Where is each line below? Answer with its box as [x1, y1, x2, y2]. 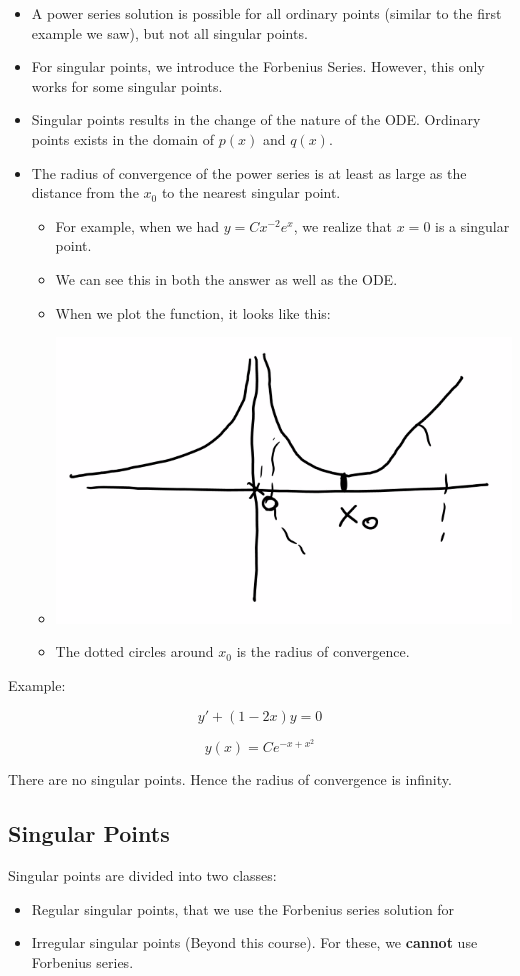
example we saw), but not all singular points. [31, 22, 308, 43]
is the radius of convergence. [236, 641, 410, 662]
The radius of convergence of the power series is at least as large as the [31, 162, 467, 183]
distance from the [31, 182, 139, 203]
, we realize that [293, 215, 393, 236]
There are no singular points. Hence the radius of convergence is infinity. [8, 769, 452, 790]
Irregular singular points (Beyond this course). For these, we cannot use [31, 932, 478, 953]
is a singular [435, 215, 510, 236]
